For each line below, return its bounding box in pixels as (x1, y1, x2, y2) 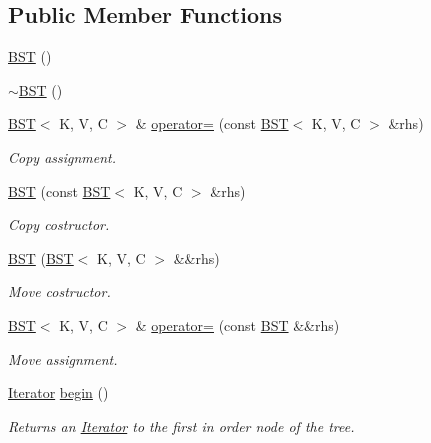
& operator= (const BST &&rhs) (135, 314, 340, 335)
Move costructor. (8, 281, 111, 302)
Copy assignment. (8, 146, 117, 167)
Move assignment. (8, 348, 118, 369)
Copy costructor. (8, 214, 110, 235)
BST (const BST (8, 180, 111, 201)
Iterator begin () (8, 382, 109, 403)
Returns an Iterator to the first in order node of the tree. (8, 415, 355, 436)
